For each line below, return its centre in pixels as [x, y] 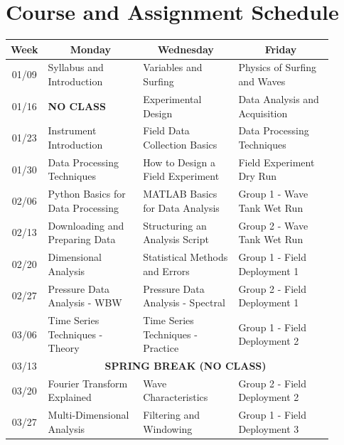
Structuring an [175, 225]
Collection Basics [180, 144]
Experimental [172, 98]
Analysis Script [176, 239]
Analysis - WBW [85, 302]
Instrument [72, 130]
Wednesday [186, 49]
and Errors [166, 270]
